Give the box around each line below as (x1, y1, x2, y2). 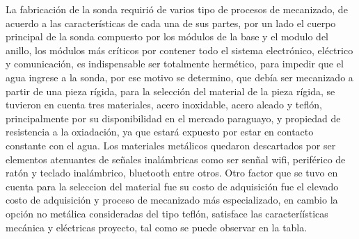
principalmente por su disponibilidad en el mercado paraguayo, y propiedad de (6, 110, 341, 125)
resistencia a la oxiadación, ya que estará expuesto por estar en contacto (6, 124, 314, 139)
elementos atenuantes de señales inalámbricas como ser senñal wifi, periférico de (6, 151, 346, 166)
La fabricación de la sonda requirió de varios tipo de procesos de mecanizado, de (6, 2, 348, 16)
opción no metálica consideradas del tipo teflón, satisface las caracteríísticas (6, 206, 328, 220)
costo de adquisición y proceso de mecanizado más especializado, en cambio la (6, 192, 338, 207)
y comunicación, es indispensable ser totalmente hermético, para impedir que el (6, 56, 344, 71)
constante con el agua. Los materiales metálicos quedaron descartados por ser (6, 138, 336, 152)
